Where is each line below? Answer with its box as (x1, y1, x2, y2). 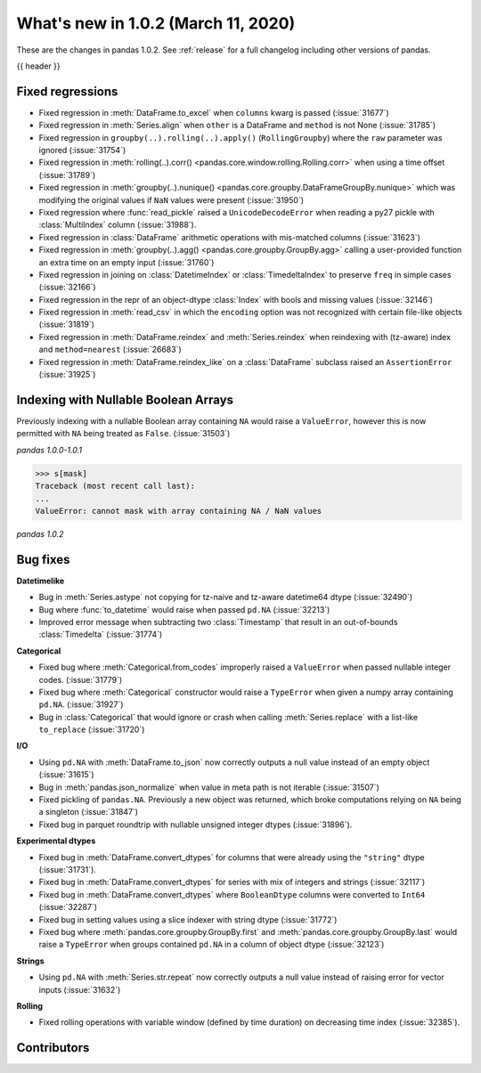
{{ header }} (16, 61, 61, 71)
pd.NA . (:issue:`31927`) (38, 699, 124, 710)
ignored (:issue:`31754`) (38, 145, 126, 156)
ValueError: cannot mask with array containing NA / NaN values (35, 506, 322, 516)
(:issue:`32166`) (38, 281, 97, 293)
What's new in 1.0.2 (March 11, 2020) (16, 13, 296, 33)
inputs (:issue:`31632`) (38, 984, 121, 995)
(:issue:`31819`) (38, 319, 95, 329)
